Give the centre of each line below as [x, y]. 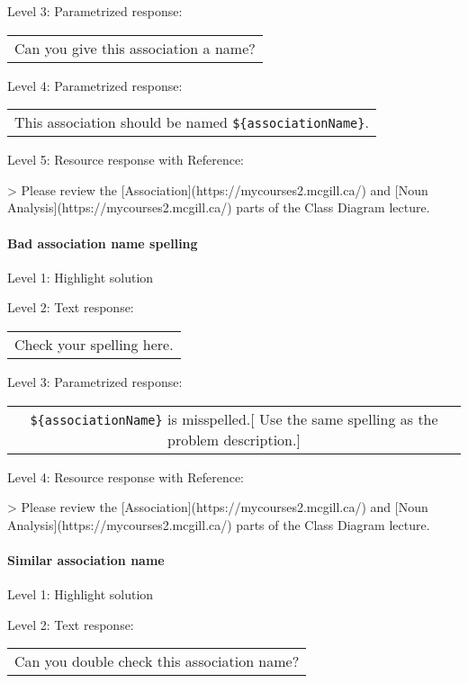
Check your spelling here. [94, 344]
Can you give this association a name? [135, 48]
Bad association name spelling [103, 243]
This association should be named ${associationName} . [192, 122]
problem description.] [234, 439]
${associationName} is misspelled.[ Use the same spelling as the [234, 418]
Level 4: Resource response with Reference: [126, 476]
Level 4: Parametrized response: [95, 85]
